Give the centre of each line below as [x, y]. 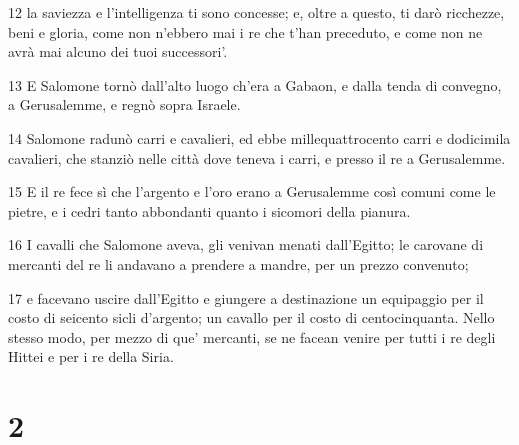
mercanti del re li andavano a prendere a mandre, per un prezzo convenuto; [238, 263]
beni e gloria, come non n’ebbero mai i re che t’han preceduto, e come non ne [245, 31]
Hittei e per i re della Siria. [91, 356]
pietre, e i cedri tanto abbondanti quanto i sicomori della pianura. [209, 210]
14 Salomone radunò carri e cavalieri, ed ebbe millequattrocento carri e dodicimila [259, 137]
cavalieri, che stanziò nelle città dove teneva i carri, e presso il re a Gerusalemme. [257, 157]
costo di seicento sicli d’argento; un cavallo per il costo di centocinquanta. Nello [251, 317]
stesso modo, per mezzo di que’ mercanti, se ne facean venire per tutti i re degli [252, 336]
